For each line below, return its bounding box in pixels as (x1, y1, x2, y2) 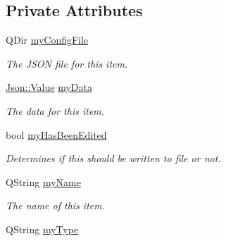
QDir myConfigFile (6, 32, 89, 47)
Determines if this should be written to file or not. (6, 151, 221, 166)
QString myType (6, 221, 79, 236)
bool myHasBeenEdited (6, 127, 107, 142)
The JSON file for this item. (6, 56, 128, 70)
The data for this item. (6, 103, 105, 118)
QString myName (6, 174, 81, 189)
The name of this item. (6, 198, 105, 213)
